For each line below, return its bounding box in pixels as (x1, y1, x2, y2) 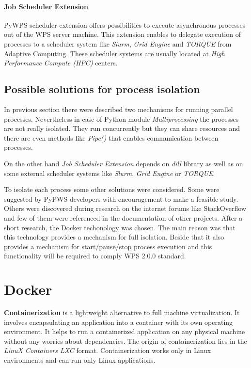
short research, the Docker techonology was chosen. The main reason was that (4, 222, 235, 232)
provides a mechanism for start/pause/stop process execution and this (4, 241, 212, 251)
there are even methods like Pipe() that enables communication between (4, 132, 219, 143)
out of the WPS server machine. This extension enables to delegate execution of (4, 29, 241, 39)
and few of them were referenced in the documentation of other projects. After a (4, 212, 243, 223)
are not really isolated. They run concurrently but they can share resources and (4, 123, 240, 133)
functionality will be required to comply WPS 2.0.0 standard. (4, 251, 186, 261)
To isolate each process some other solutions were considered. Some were (4, 184, 220, 194)
